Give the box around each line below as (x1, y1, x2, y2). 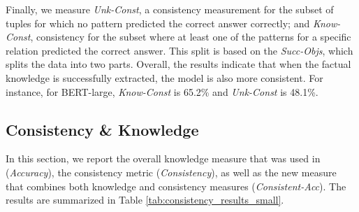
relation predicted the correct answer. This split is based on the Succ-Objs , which (6, 43, 353, 57)
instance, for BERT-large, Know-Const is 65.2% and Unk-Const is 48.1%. (6, 84, 318, 99)
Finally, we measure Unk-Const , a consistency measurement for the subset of (6, 2, 334, 16)
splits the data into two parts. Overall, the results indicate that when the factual (6, 57, 351, 71)
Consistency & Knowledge (6, 118, 199, 140)
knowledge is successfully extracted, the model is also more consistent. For (6, 70, 323, 85)
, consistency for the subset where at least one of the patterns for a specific (30, 29, 351, 44)
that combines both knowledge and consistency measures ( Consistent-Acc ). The (6, 178, 346, 193)
